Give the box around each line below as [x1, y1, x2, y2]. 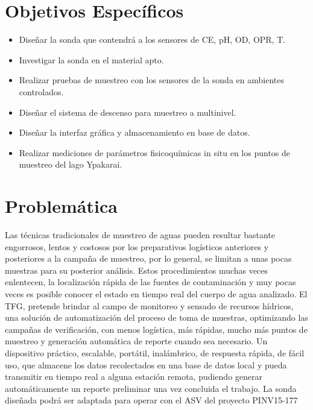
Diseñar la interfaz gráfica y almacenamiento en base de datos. [19, 126, 250, 139]
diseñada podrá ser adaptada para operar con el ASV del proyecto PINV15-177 [5, 394, 298, 406]
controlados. [19, 85, 64, 98]
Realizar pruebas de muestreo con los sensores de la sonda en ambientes [19, 74, 284, 86]
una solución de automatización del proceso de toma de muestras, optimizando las [5, 311, 308, 324]
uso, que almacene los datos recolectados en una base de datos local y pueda [5, 358, 287, 371]
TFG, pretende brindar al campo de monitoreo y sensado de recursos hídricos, [5, 299, 294, 312]
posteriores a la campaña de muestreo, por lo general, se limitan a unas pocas [5, 252, 292, 265]
